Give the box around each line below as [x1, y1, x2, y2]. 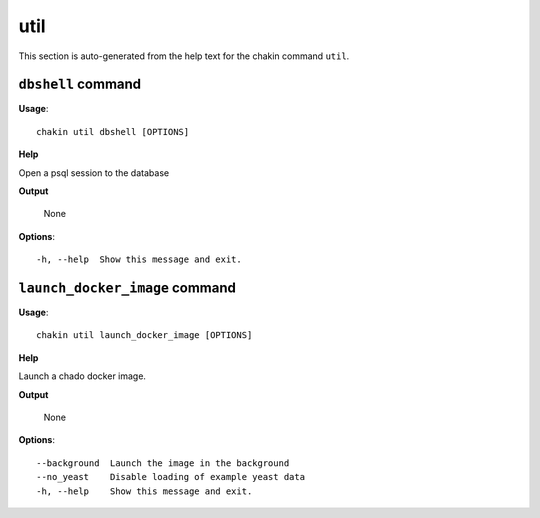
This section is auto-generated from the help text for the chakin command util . [18, 50, 350, 62]
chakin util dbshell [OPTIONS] [36, 126, 190, 137]
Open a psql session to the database [18, 166, 170, 179]
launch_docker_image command [18, 280, 237, 296]
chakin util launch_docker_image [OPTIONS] [36, 330, 253, 341]
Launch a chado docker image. [18, 370, 147, 382]
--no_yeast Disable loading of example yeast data [36, 471, 305, 483]
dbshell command [18, 76, 142, 93]
